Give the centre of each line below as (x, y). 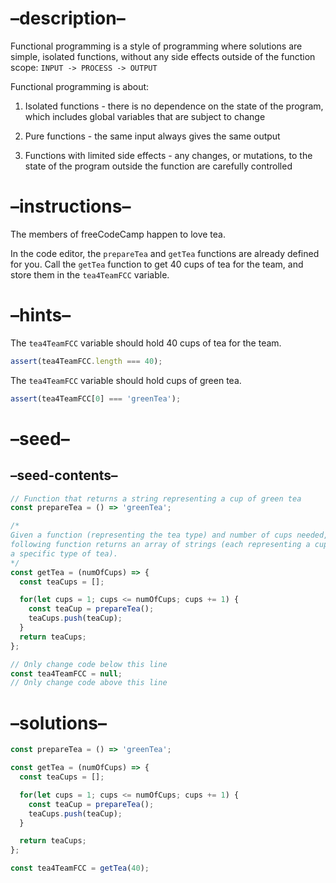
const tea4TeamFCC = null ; (66, 673)
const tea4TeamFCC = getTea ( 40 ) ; (80, 868)
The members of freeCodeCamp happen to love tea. (118, 234)
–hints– (41, 315)
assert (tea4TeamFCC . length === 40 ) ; (86, 361)
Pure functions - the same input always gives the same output (152, 136)
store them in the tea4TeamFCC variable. (90, 274)
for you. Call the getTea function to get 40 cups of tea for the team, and (157, 264)
